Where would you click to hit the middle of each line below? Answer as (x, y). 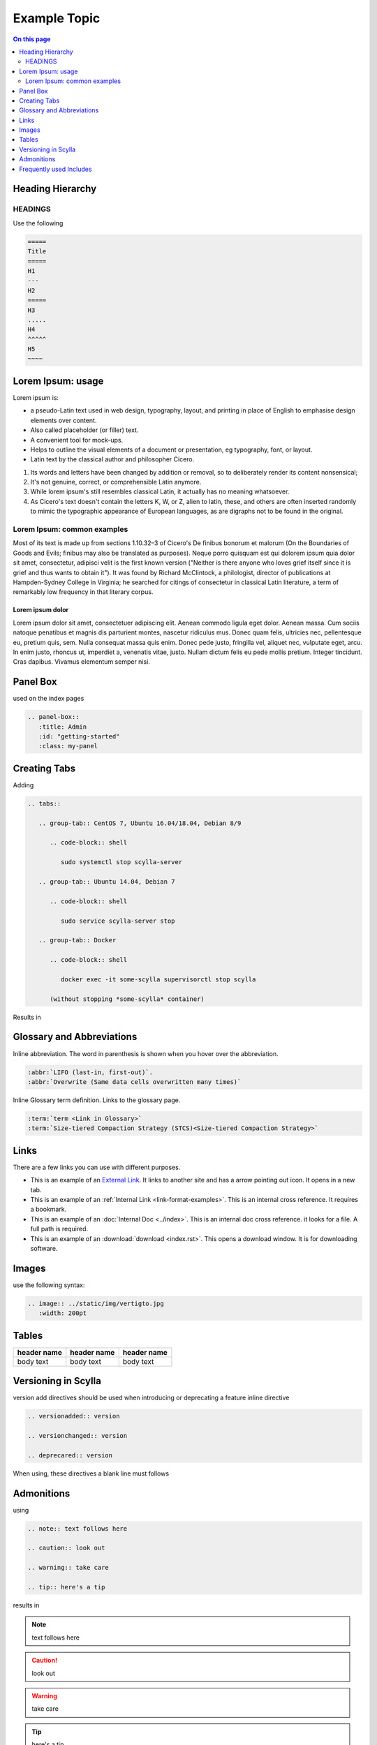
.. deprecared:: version (70, 1455)
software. (44, 1248)
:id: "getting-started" (79, 736)
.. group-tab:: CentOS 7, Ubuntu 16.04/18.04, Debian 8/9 (140, 823)
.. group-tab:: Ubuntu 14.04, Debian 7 (107, 882)
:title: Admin (63, 727)
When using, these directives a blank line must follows (91, 1473)
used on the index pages (49, 699)
